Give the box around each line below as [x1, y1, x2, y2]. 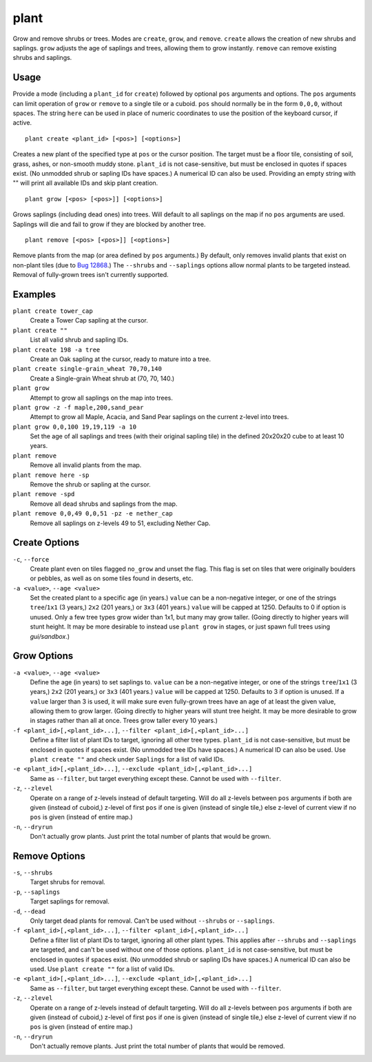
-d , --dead [12, 907, 46, 915]
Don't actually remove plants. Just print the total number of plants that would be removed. [30, 1042, 285, 1050]
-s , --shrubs [12, 868, 53, 877]
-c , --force [12, 555, 50, 563]
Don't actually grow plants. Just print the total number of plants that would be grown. [30, 833, 271, 841]
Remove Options [12, 850, 85, 861]
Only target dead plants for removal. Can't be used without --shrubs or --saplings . [30, 917, 275, 925]
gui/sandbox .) [30, 632, 70, 640]
